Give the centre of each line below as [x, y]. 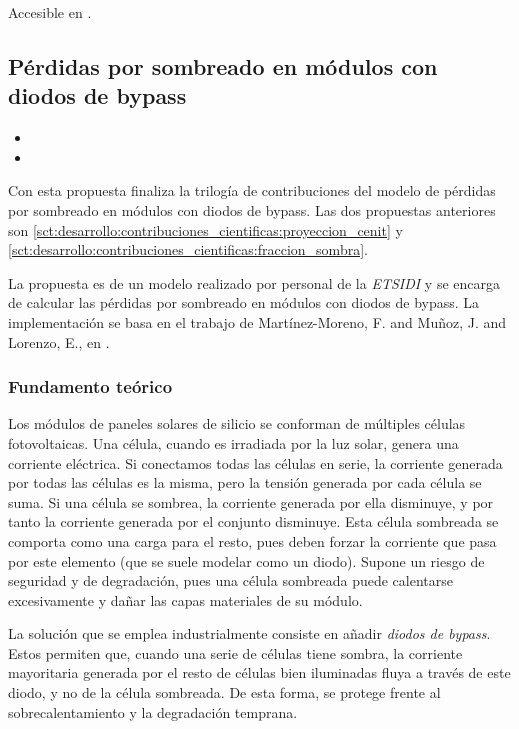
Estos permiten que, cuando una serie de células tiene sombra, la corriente [235, 652]
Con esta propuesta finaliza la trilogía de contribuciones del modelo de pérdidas [252, 190]
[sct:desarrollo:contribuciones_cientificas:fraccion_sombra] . [188, 249]
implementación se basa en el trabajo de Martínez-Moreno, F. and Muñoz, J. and [257, 321]
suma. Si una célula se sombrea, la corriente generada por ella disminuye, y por [251, 501]
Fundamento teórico [90, 386]
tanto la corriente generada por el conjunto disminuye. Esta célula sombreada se [253, 521]
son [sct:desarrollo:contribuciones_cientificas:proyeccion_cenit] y [205, 229]
